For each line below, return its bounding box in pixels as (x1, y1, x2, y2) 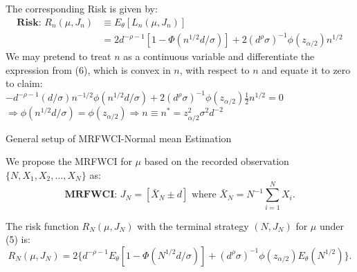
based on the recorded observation (144, 154, 289, 168)
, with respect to (179, 62, 250, 77)
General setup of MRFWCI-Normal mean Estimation (6, 130, 232, 145)
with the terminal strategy (137, 218, 249, 233)
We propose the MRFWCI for (6, 154, 132, 168)
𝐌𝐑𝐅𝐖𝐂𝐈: (64, 190, 118, 200)
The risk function (6, 218, 79, 233)
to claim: (6, 76, 43, 90)
